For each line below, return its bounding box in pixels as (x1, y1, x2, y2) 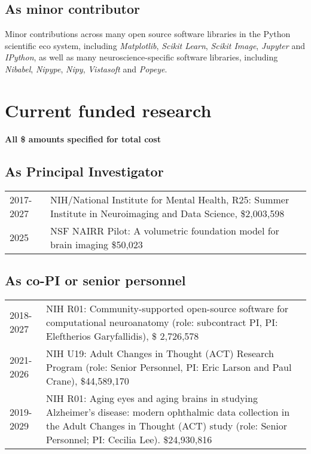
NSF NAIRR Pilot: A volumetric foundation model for (50, 223, 279, 237)
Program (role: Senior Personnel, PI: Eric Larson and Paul (46, 359, 292, 374)
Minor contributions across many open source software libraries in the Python (5, 28, 291, 40)
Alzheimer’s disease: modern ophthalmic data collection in (46, 404, 290, 419)
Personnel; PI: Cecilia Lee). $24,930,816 (46, 432, 212, 446)
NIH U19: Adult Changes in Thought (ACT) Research (46, 346, 274, 360)
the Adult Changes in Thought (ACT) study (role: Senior (46, 418, 287, 432)
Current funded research (5, 97, 212, 122)
